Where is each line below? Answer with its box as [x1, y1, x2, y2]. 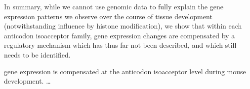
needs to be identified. [4, 49, 71, 59]
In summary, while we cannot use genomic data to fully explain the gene [4, 1, 223, 11]
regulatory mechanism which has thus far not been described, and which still [4, 40, 237, 50]
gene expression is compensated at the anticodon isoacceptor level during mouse [4, 66, 246, 76]
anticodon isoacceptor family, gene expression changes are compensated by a [4, 30, 235, 40]
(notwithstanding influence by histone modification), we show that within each [4, 21, 242, 31]
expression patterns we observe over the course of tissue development [4, 11, 212, 21]
